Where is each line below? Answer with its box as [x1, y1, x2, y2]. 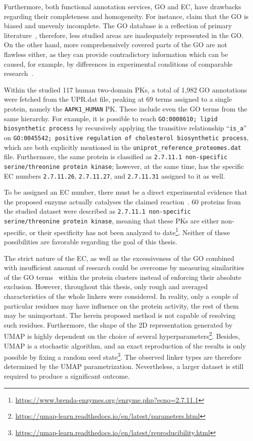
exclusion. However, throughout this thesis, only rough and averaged [4, 281, 208, 292]
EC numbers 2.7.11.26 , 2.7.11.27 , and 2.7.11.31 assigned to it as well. [4, 170, 225, 181]
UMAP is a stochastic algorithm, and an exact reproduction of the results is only [4, 340, 246, 350]
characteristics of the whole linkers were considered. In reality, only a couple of [4, 291, 238, 301]
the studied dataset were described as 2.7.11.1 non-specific [4, 206, 191, 216]
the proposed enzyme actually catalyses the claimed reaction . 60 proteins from [4, 196, 241, 206]
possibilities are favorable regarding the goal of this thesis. [4, 236, 178, 246]
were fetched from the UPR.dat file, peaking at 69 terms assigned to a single [4, 94, 232, 104]
